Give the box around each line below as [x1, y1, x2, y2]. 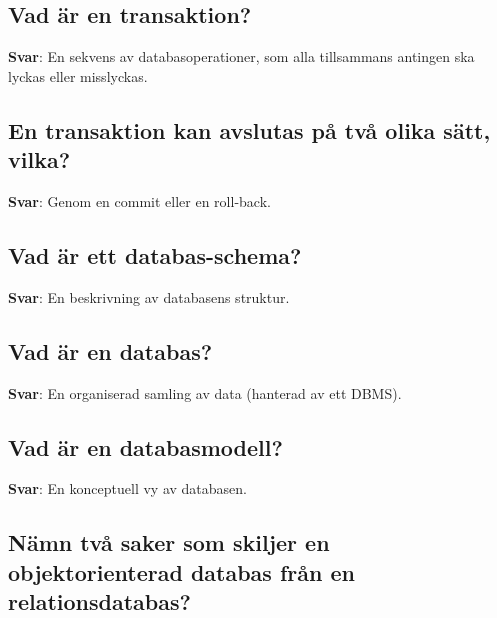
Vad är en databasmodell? [8, 431, 283, 462]
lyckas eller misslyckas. [8, 65, 148, 86]
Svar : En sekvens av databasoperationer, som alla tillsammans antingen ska [8, 46, 475, 67]
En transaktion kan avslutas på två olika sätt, [8, 114, 491, 145]
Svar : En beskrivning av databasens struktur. [8, 286, 290, 307]
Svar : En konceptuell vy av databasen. [8, 478, 247, 499]
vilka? [8, 144, 71, 175]
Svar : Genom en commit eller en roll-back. [8, 190, 271, 211]
